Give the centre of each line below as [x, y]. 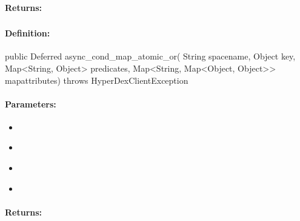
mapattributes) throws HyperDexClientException [97, 80]
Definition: [28, 33]
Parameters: [31, 104]
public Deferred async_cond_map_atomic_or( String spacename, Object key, [150, 56]
